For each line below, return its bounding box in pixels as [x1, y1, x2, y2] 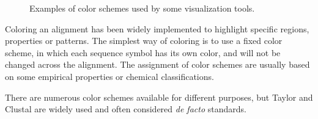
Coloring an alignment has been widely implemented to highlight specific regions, [5, 22, 309, 35]
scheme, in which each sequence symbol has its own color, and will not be [5, 46, 281, 59]
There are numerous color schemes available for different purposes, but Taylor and [5, 90, 313, 103]
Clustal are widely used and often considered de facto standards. [5, 103, 246, 115]
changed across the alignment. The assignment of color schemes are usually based [5, 58, 310, 71]
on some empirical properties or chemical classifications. [5, 70, 214, 82]
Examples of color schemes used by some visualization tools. [29, 2, 255, 14]
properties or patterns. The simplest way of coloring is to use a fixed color [5, 34, 283, 47]
